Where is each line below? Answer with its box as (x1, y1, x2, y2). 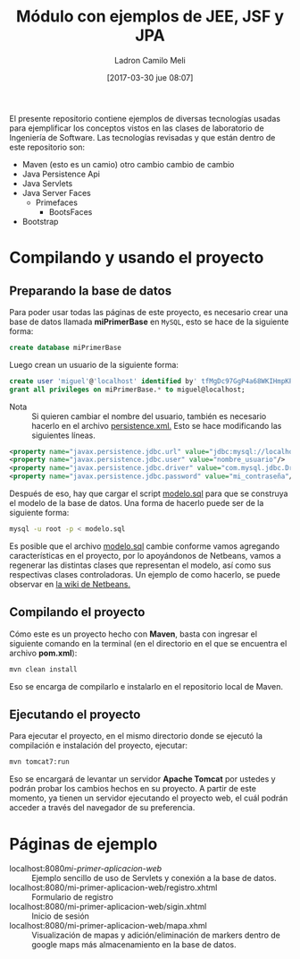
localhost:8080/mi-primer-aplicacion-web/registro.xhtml (9, 882, 218, 893)
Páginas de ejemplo (9, 834, 158, 854)
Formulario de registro (31, 892, 113, 903)
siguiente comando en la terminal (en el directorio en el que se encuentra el (9, 638, 287, 648)
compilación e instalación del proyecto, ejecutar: (9, 741, 187, 751)
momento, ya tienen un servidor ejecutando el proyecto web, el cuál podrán (9, 792, 288, 803)
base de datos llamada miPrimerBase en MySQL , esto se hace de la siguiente (9, 316, 289, 327)
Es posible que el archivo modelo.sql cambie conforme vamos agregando (9, 540, 279, 552)
